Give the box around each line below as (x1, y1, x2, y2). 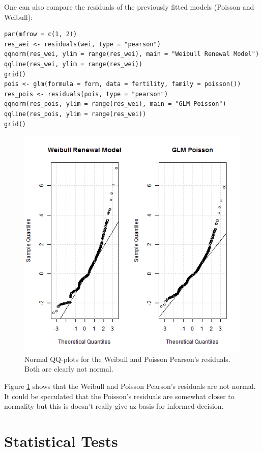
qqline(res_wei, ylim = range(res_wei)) (4, 60, 143, 68)
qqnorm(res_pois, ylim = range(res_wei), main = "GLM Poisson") (4, 100, 226, 108)
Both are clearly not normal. (24, 363, 113, 374)
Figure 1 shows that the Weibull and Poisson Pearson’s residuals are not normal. (4, 380, 256, 391)
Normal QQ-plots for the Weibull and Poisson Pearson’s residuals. (24, 353, 230, 364)
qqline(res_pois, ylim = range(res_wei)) (4, 110, 147, 118)
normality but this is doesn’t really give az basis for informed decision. (4, 401, 224, 411)
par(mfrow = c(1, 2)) (4, 31, 77, 38)
